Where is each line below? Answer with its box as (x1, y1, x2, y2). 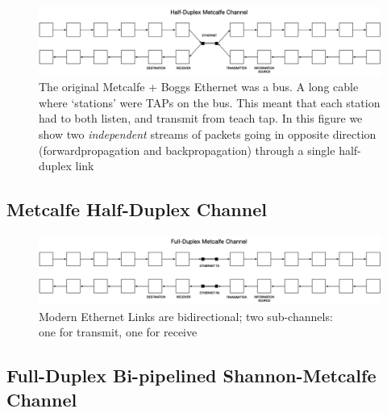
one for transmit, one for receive (39, 323, 198, 340)
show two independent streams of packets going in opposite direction (39, 126, 377, 143)
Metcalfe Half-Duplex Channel (6, 197, 267, 222)
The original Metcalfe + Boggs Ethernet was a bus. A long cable (39, 78, 359, 95)
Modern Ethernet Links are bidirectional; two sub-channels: (39, 307, 333, 324)
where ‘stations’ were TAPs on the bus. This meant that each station (39, 94, 381, 111)
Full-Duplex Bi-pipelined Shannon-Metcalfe (6, 363, 377, 388)
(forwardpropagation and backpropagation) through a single (39, 141, 335, 158)
